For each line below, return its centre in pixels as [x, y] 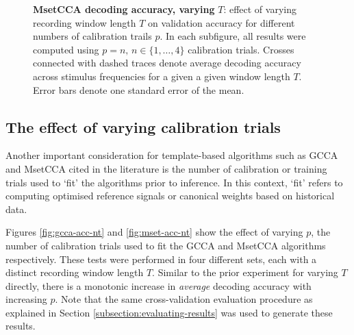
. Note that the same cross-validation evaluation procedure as [184, 299]
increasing [26, 299]
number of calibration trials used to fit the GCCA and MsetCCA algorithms [166, 245]
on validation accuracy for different [222, 22]
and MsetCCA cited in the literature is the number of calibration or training [166, 168]
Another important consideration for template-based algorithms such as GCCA [172, 155]
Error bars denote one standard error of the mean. [139, 89]
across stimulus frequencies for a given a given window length [162, 76]
